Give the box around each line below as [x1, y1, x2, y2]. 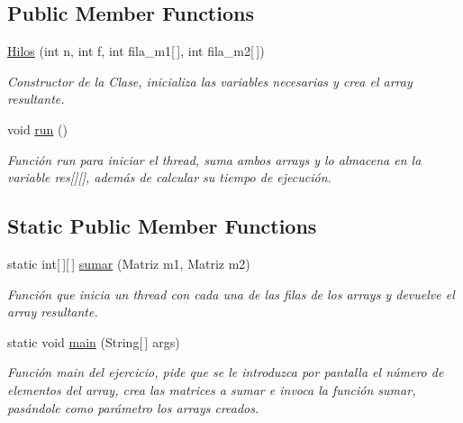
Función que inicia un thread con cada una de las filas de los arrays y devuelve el [7, 284, 455, 303]
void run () [7, 119, 68, 138]
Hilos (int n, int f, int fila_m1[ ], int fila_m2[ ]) [7, 41, 265, 60]
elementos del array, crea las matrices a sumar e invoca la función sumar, [7, 380, 416, 399]
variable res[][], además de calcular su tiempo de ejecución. [7, 168, 331, 187]
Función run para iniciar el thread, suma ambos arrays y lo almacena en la [7, 150, 422, 169]
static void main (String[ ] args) [7, 332, 180, 351]
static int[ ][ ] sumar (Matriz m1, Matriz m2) [7, 253, 250, 272]
